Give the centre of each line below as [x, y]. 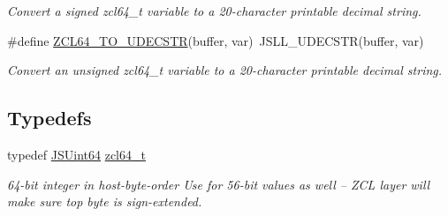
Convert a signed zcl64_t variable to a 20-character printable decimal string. [214, 11]
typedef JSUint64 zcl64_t [76, 154]
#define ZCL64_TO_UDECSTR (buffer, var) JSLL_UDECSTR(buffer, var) [216, 40]
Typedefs [49, 118]
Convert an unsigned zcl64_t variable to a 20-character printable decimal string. [225, 70]
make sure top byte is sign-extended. [105, 201]
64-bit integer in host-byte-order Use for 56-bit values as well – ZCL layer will [219, 184]
